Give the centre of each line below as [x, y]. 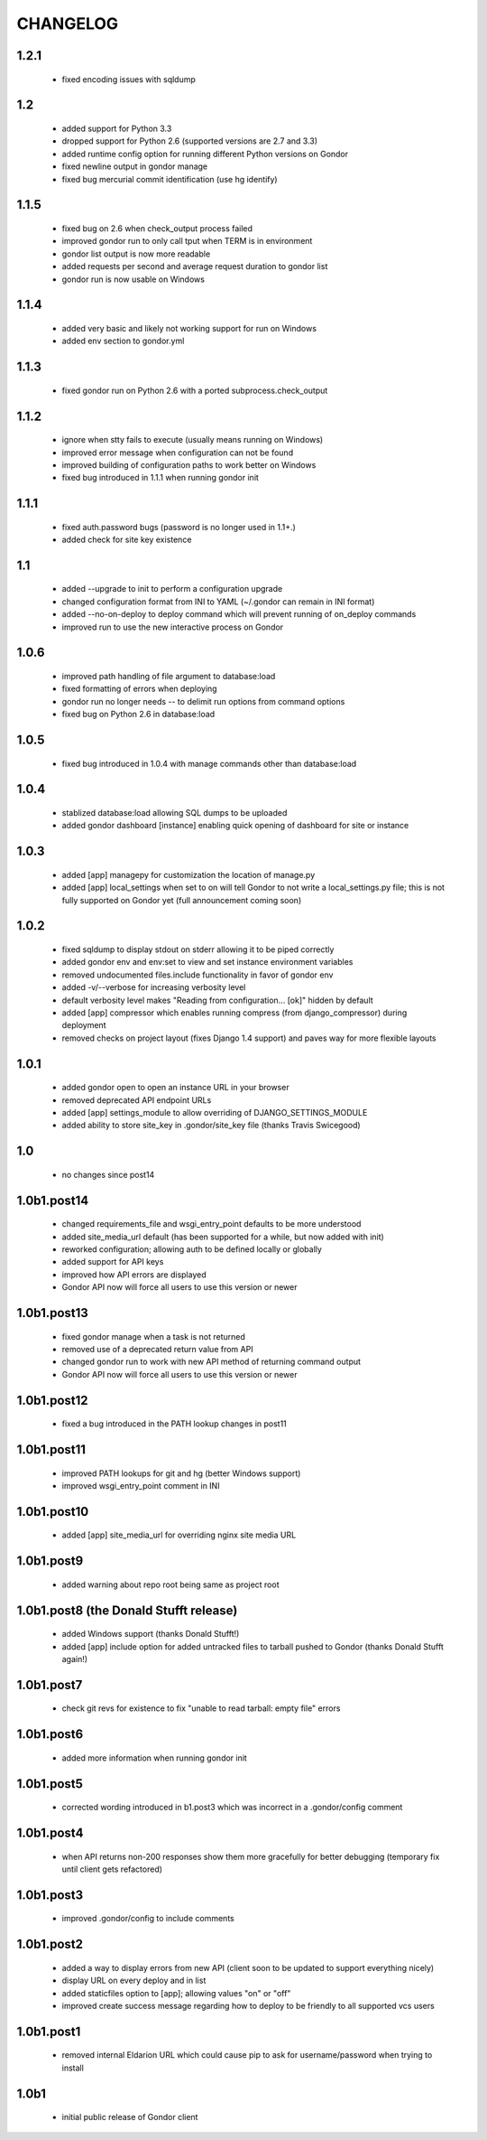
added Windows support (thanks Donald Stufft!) [151, 1634]
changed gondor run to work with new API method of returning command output [211, 1362]
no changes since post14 [108, 1174]
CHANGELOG [68, 23]
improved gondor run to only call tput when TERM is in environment [187, 241]
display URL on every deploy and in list [134, 1981]
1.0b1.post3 [50, 1895]
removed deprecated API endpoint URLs [137, 1100]
